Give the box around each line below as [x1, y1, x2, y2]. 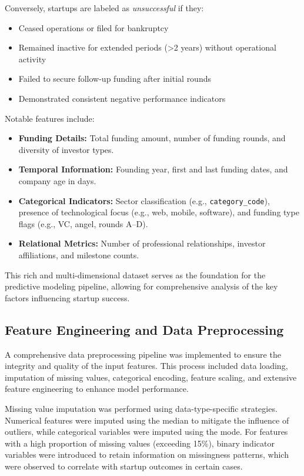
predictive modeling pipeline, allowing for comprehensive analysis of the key [5, 280, 278, 292]
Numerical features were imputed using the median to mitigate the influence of [5, 414, 289, 426]
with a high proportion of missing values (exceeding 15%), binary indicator [5, 437, 275, 449]
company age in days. [18, 174, 96, 187]
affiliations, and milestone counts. [18, 248, 139, 261]
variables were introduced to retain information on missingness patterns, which [5, 448, 289, 461]
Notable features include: [5, 112, 95, 124]
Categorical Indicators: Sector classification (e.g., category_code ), [18, 194, 270, 207]
